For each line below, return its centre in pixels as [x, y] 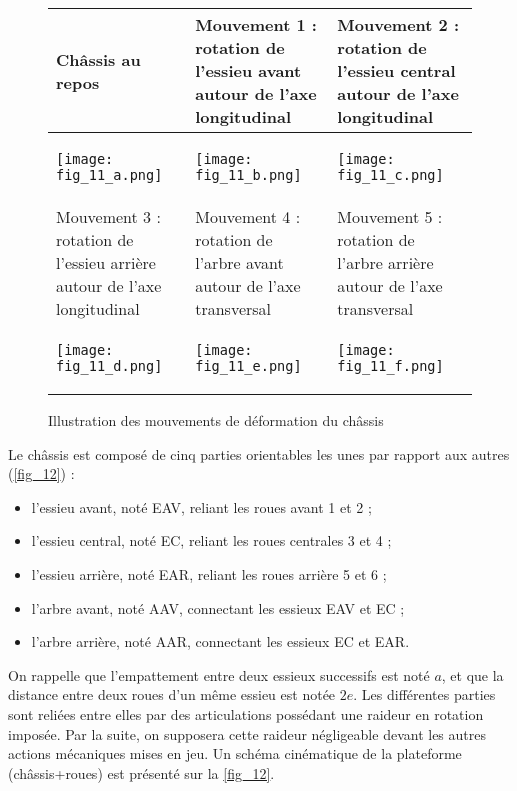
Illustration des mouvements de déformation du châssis [216, 420]
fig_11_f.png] [390, 366]
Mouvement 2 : [398, 24]
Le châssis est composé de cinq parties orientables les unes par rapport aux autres [259, 453]
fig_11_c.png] [390, 175]
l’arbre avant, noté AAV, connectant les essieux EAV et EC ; [218, 607]
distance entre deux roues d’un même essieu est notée [172, 694]
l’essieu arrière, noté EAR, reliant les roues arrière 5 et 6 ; [209, 573]
